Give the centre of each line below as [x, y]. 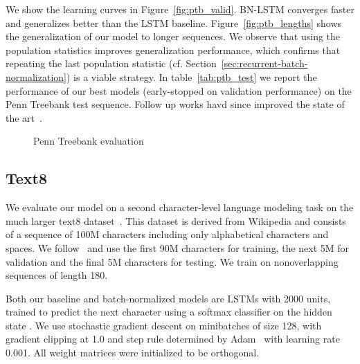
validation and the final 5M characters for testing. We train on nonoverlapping [172, 261]
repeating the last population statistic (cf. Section [111, 63]
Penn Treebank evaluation [89, 141]
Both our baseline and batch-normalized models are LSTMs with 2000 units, [168, 298]
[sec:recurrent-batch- [264, 63]
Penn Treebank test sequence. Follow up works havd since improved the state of [175, 104]
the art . [24, 117]
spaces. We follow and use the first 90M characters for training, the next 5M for [178, 247]
